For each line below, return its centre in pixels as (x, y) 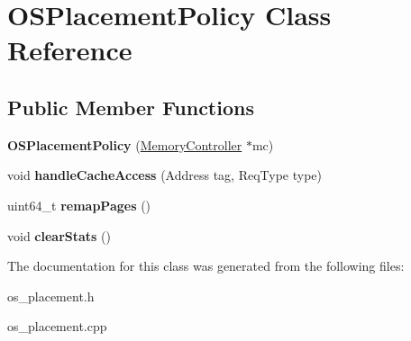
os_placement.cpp (57, 326)
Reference (70, 50)
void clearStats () (59, 235)
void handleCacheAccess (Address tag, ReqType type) (165, 175)
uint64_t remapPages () (79, 205)
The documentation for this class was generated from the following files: (206, 266)
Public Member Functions (131, 107)
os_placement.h (51, 296)
